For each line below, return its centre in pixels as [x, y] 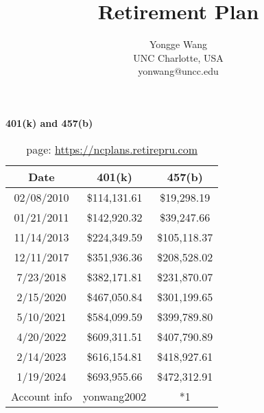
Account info [41, 396]
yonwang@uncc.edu [178, 71]
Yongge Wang [178, 44]
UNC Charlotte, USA [178, 57]
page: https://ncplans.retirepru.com [112, 149]
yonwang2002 [115, 396]
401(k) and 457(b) [49, 122]
